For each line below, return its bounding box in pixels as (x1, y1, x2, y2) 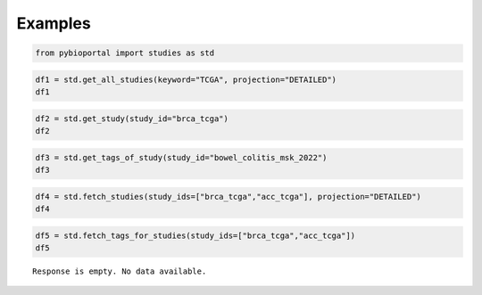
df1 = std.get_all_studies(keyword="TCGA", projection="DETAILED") (35, 74, 337, 85)
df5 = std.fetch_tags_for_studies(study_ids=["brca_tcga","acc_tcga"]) (35, 230, 356, 241)
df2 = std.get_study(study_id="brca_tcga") (35, 113, 229, 124)
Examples (16, 13, 91, 33)
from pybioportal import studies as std (35, 48, 214, 58)
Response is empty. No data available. (32, 266, 207, 276)
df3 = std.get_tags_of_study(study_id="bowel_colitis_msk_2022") (35, 152, 328, 162)
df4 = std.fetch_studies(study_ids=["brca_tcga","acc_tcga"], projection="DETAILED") (35, 192, 421, 201)
